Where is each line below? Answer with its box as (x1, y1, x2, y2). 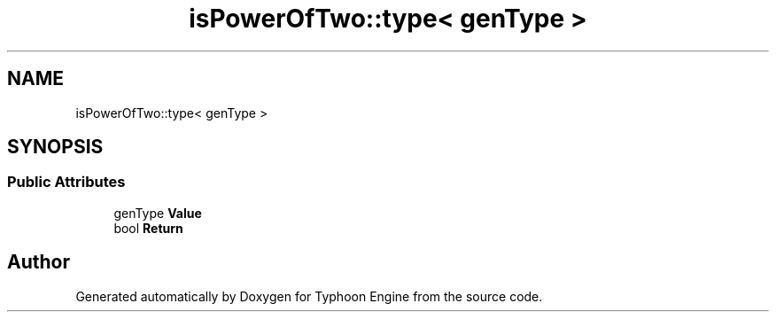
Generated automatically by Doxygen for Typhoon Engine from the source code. (75, 288, 543, 304)
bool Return (113, 220, 183, 236)
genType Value (113, 205, 202, 221)
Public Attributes (7, 173, 126, 191)
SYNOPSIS (7, 136, 104, 159)
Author (7, 251, 70, 274)
